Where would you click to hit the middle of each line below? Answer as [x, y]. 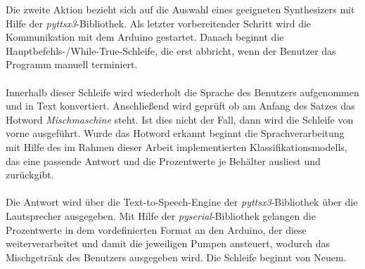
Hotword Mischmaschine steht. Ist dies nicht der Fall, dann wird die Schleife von [180, 119]
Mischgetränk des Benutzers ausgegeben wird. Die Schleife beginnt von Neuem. [176, 257]
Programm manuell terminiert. [72, 64]
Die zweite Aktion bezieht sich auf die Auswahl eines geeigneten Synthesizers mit [180, 9]
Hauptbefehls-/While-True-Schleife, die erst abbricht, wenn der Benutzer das [171, 50]
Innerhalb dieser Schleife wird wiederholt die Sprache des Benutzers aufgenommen [182, 92]
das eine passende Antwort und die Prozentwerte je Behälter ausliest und [163, 160]
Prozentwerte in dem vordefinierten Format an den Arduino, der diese [156, 229]
